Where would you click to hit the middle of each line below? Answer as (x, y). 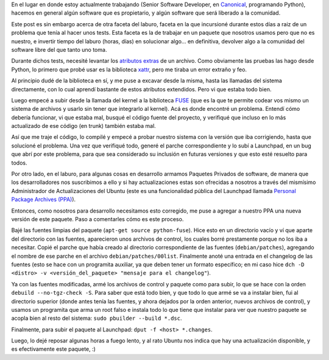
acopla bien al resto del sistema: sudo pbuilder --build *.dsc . (97, 318)
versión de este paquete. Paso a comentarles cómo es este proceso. (97, 219)
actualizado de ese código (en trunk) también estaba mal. (84, 126)
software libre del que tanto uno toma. (59, 49)
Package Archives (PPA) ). (44, 199)
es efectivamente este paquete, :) (53, 349)
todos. (19, 163)
